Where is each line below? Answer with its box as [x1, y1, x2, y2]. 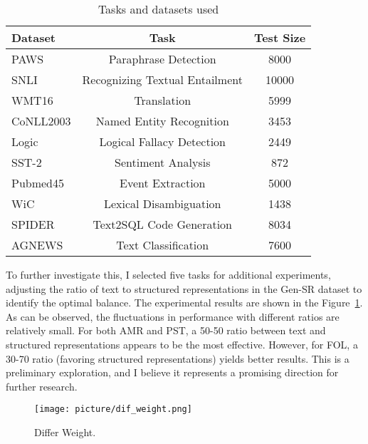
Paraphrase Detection [108, 51, 216, 67]
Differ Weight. [34, 425, 96, 439]
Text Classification [116, 237, 209, 253]
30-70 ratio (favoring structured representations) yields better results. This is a [6, 351, 349, 366]
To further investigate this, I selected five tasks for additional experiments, [6, 267, 331, 282]
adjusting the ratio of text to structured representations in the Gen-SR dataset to [6, 281, 362, 296]
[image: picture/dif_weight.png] [34, 404, 192, 415]
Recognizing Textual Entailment [82, 71, 243, 88]
